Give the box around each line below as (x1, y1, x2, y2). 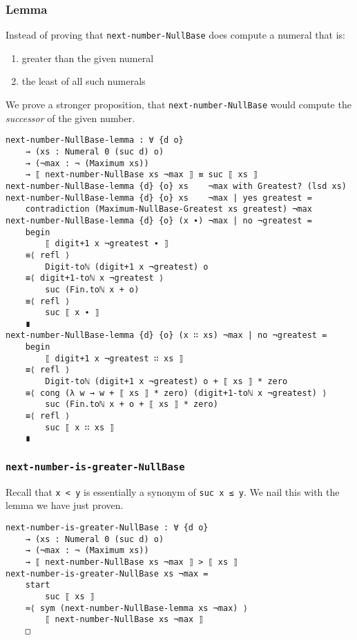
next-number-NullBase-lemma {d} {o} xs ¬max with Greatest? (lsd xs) (6, 181, 347, 191)
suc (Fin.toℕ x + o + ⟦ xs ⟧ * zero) (45, 399, 218, 410)
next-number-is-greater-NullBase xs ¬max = (6, 568, 209, 579)
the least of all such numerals (21, 74, 146, 88)
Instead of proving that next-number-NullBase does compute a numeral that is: (6, 28, 345, 42)
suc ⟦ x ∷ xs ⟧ (45, 422, 115, 432)
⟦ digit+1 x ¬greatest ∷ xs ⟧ (45, 353, 184, 363)
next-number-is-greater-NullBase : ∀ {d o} (6, 523, 209, 533)
